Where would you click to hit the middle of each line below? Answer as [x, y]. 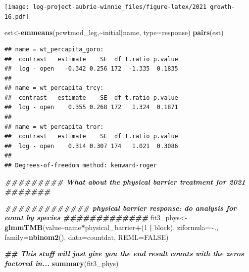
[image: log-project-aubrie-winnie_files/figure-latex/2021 [106, 7]
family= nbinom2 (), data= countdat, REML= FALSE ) [87, 237]
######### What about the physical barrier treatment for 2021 [125, 181]
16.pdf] [17, 17]
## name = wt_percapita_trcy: [54, 88]
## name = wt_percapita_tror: [54, 127]
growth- [223, 7]
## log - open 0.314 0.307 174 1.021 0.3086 [91, 146]
